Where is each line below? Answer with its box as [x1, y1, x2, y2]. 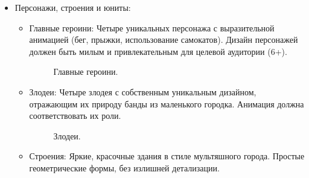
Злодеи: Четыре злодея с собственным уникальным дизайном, [29, 85, 256, 98]
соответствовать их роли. [29, 109, 121, 122]
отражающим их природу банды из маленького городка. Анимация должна [29, 97, 304, 110]
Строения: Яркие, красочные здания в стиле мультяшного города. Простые [29, 150, 305, 162]
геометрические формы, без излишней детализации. [29, 161, 220, 174]
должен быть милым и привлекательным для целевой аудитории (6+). [29, 45, 287, 57]
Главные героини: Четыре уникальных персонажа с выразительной [29, 21, 275, 34]
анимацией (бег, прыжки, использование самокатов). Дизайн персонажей [29, 33, 298, 46]
